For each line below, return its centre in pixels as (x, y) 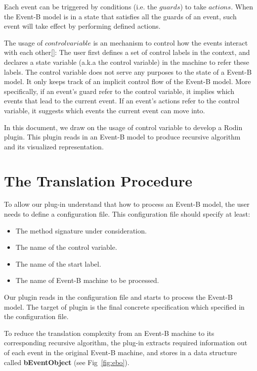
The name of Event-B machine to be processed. (87, 280)
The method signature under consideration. (81, 230)
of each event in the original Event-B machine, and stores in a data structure (121, 352)
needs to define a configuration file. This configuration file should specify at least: (127, 214)
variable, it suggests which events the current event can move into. (105, 110)
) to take (193, 6)
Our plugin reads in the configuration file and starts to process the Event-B (118, 297)
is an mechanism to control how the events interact (171, 42)
